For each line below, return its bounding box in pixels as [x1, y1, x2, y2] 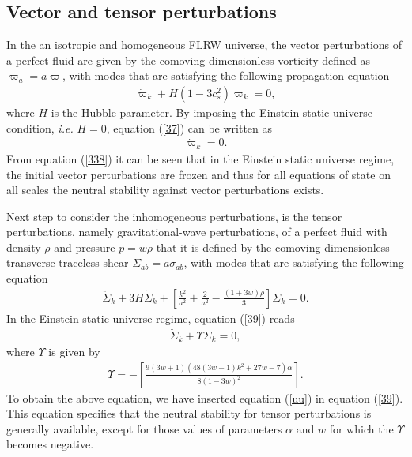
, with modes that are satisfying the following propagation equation [62, 67, 390, 84]
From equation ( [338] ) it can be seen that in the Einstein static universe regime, [6, 150, 395, 167]
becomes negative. [6, 436, 94, 452]
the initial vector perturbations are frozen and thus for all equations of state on [6, 166, 391, 182]
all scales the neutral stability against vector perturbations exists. [6, 182, 324, 198]
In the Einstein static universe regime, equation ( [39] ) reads [6, 309, 295, 326]
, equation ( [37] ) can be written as [106, 119, 273, 136]
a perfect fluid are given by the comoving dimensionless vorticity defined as [6, 51, 371, 68]
